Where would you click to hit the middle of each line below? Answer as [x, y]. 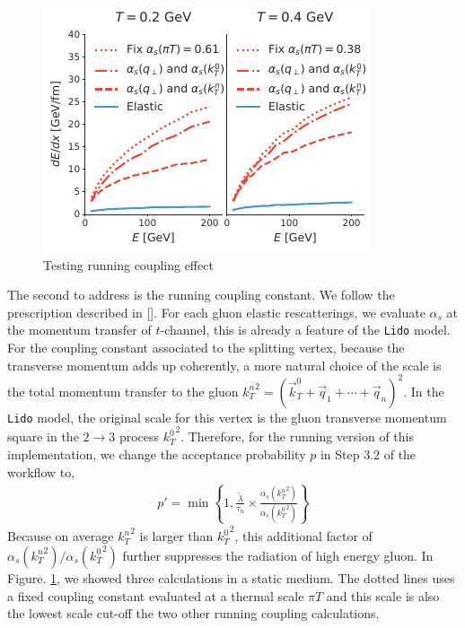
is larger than [176, 536]
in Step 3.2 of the [368, 454]
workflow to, [41, 471]
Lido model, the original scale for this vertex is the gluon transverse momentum [227, 417]
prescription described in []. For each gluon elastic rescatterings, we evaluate [216, 312]
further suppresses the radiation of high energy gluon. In [278, 555]
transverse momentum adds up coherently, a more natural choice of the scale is [224, 365]
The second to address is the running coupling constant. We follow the [201, 295]
